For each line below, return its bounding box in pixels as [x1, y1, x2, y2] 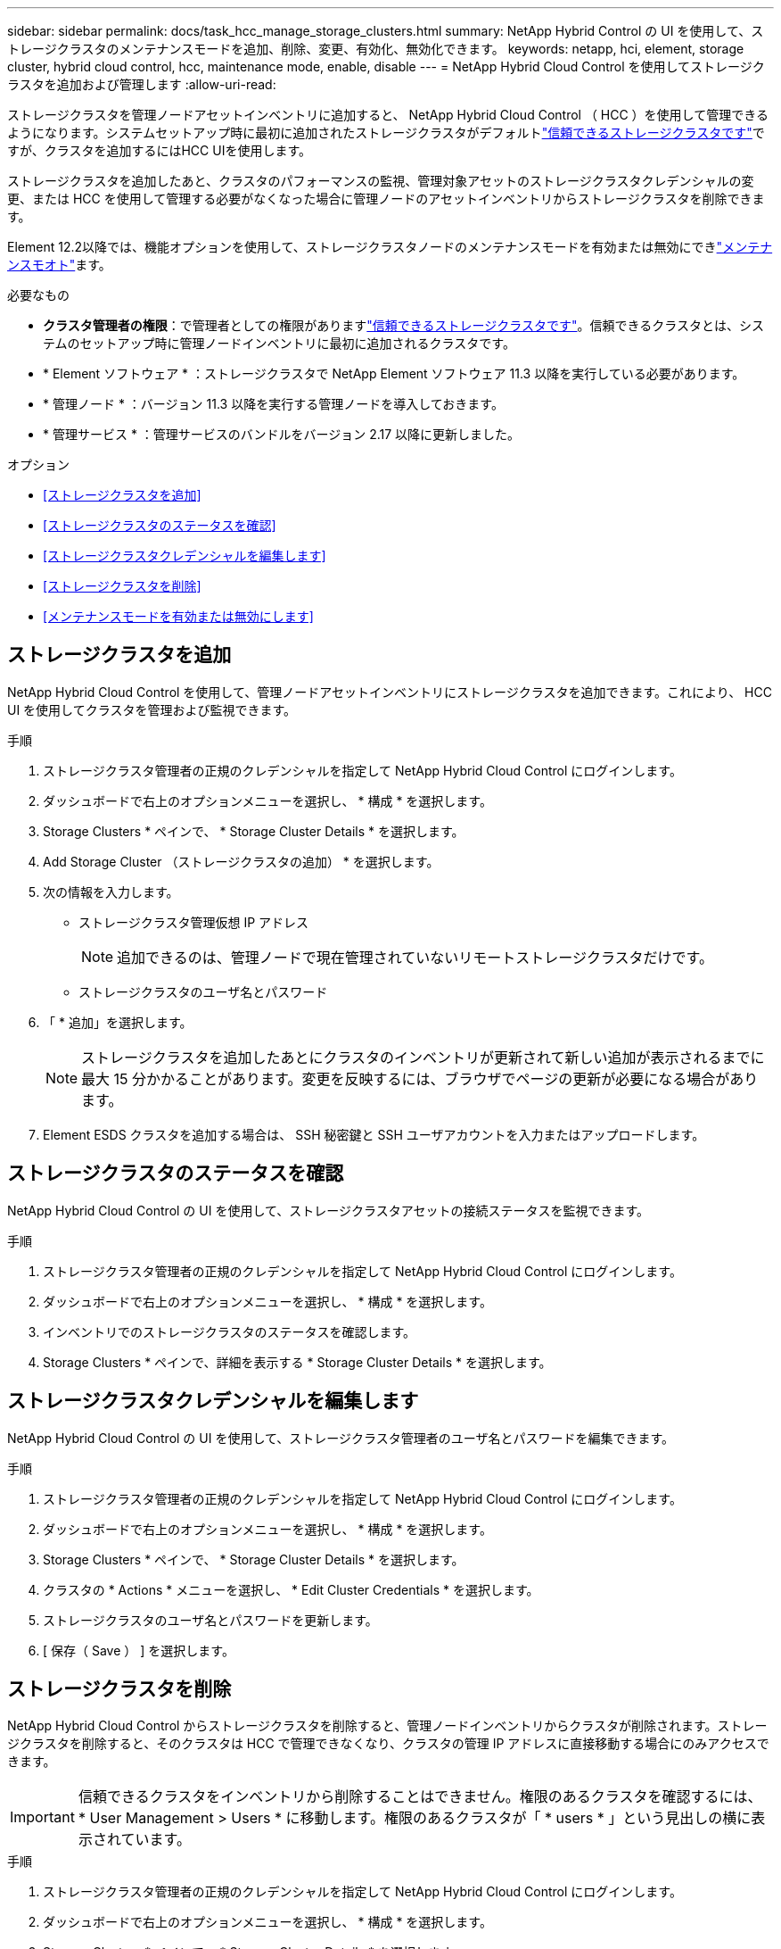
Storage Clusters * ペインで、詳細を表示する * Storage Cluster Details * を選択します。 [43, 1354, 552, 1370]
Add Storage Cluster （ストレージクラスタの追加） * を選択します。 [43, 853, 440, 869]
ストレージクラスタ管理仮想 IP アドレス [78, 914, 309, 930]
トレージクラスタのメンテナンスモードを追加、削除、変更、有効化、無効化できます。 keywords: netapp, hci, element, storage [7, 41, 744, 56]
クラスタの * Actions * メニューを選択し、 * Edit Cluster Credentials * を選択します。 [43, 1581, 539, 1597]
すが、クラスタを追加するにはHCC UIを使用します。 [7, 143, 312, 158]
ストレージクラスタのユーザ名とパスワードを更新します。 [43, 1612, 378, 1628]
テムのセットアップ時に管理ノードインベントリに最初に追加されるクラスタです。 [43, 336, 515, 351]
